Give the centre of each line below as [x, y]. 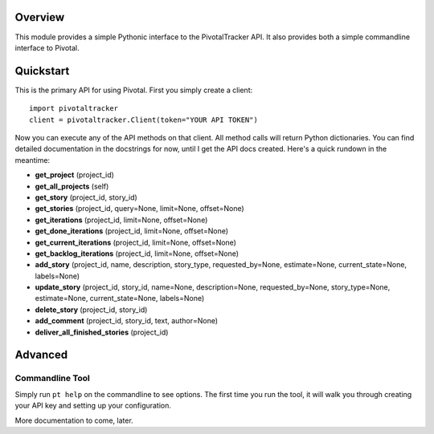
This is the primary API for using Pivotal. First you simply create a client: [134, 90]
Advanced [41, 355]
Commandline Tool [52, 379]
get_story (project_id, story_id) [86, 197]
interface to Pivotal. [47, 47]
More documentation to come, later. [74, 420]
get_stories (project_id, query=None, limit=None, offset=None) [139, 209]
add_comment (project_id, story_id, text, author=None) [127, 321]
